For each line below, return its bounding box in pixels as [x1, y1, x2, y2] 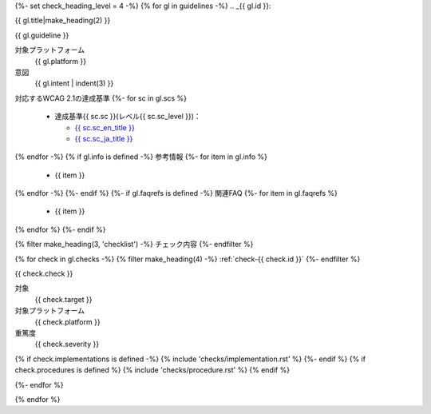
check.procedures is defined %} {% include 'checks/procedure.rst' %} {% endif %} [14, 365, 291, 375]
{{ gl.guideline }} [14, 30, 69, 40]
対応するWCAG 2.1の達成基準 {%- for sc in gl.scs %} [14, 93, 188, 103]
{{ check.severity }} [34, 340, 100, 349]
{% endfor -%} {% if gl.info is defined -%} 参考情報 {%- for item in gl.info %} [14, 152, 267, 161]
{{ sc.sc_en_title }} [74, 122, 135, 132]
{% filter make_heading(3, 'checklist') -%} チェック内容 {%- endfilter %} [14, 240, 254, 249]
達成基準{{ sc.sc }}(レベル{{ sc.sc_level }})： [54, 112, 201, 121]
